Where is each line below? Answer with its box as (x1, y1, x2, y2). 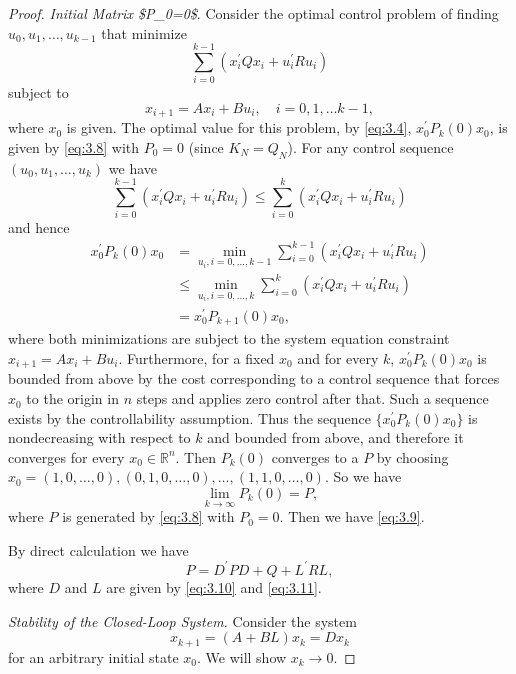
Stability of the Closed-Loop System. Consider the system (8, 610, 357, 631)
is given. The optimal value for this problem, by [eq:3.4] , (66, 117, 412, 138)
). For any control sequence (287, 136, 454, 157)
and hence (8, 217, 70, 238)
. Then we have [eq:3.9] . (279, 506, 425, 527)
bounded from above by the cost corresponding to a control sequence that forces (8, 368, 500, 389)
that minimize (101, 22, 187, 43)
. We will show (196, 646, 287, 667)
